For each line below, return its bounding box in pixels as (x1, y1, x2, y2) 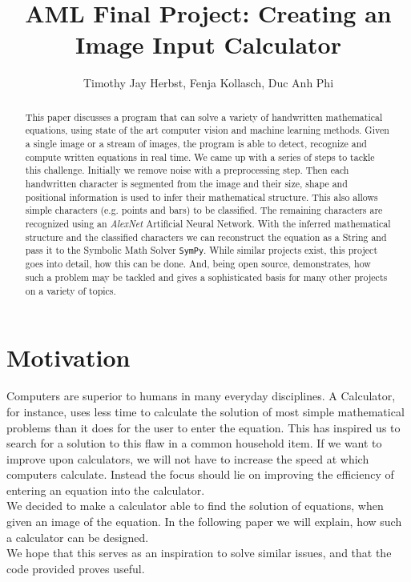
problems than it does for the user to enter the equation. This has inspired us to (6, 419, 401, 435)
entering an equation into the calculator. (6, 481, 205, 498)
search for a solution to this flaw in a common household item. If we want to (6, 435, 382, 452)
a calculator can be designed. (6, 528, 149, 545)
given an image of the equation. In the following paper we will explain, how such (6, 513, 402, 530)
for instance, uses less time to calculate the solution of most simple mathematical (6, 403, 405, 419)
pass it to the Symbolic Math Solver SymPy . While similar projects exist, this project (25, 243, 378, 257)
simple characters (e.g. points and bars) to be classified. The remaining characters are (25, 203, 383, 217)
